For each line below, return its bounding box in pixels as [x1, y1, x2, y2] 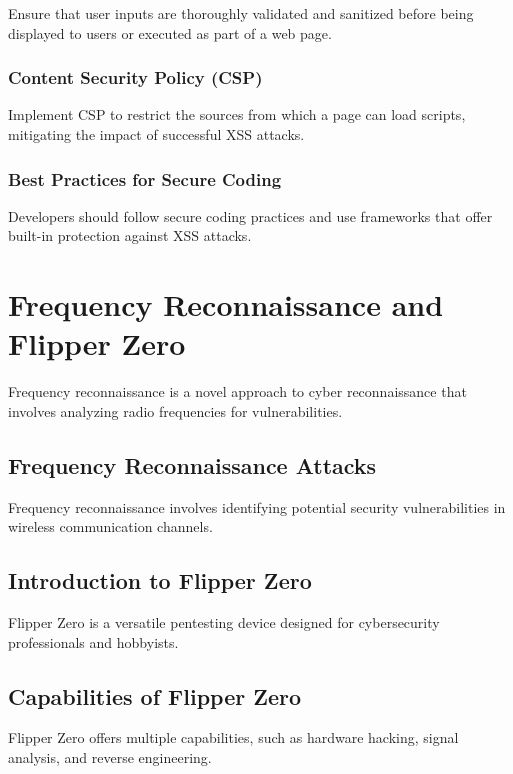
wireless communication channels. [8, 516, 213, 537]
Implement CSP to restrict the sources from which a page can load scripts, [8, 104, 466, 125]
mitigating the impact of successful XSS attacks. [8, 124, 305, 144]
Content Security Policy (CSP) [8, 65, 263, 90]
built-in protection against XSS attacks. [8, 225, 252, 246]
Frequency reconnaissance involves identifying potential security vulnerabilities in [8, 496, 506, 517]
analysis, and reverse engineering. [8, 747, 212, 768]
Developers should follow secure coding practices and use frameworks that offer [8, 205, 493, 226]
